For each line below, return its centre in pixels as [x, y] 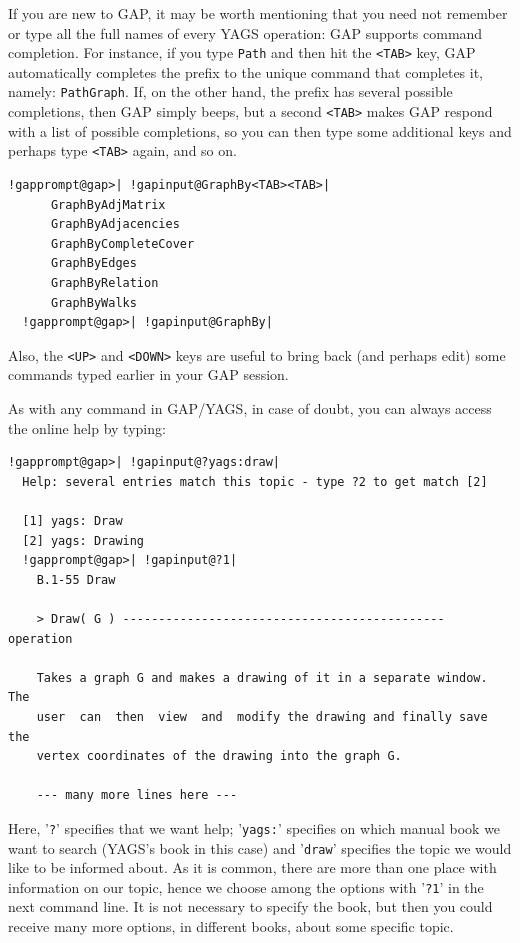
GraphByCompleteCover [122, 243]
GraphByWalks [93, 302]
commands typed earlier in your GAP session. [148, 374]
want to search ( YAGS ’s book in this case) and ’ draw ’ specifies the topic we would [260, 847]
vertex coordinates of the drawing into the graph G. [219, 756]
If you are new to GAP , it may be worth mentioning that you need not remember [258, 13]
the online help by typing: [87, 427]
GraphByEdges [93, 263]
